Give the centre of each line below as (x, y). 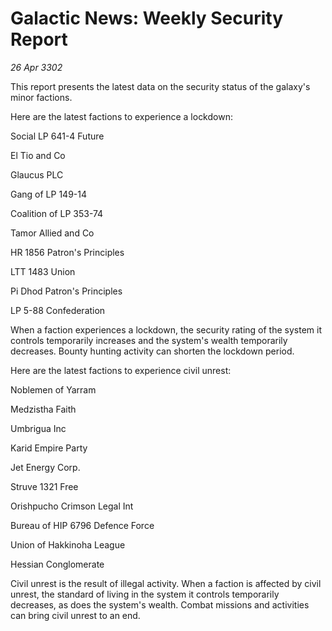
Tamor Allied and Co (52, 233)
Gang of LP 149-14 (49, 194)
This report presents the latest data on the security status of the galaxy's (160, 86)
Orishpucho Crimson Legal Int (72, 506)
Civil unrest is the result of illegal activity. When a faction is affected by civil (166, 583)
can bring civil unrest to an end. (75, 615)
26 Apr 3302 (36, 67)
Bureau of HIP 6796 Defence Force (82, 525)
